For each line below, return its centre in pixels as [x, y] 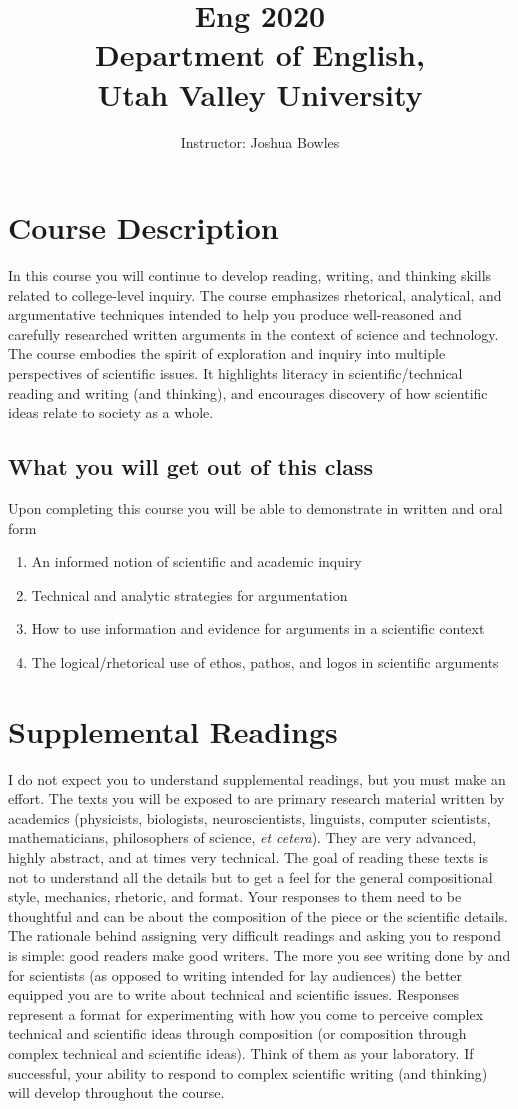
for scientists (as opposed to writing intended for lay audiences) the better [235, 974]
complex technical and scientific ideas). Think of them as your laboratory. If [241, 1052]
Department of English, [260, 54]
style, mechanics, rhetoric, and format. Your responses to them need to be [235, 896]
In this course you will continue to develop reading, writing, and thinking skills [250, 275]
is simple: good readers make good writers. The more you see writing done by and [259, 955]
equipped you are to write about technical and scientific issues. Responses [234, 994]
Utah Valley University [260, 93]
